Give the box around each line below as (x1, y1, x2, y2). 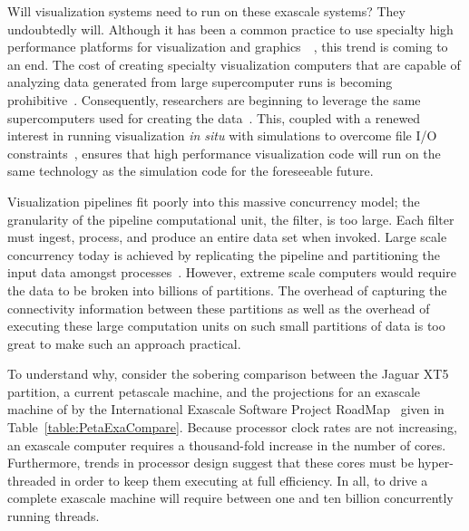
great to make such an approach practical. (7, 333, 241, 352)
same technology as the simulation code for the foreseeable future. (7, 161, 374, 180)
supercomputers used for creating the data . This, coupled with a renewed (7, 108, 421, 127)
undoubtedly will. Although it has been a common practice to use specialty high (7, 19, 454, 38)
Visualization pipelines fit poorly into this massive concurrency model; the (7, 191, 420, 210)
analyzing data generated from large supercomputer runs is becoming (7, 72, 393, 92)
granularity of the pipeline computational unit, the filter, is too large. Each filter (7, 209, 454, 228)
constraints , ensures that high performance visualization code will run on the (7, 143, 441, 162)
